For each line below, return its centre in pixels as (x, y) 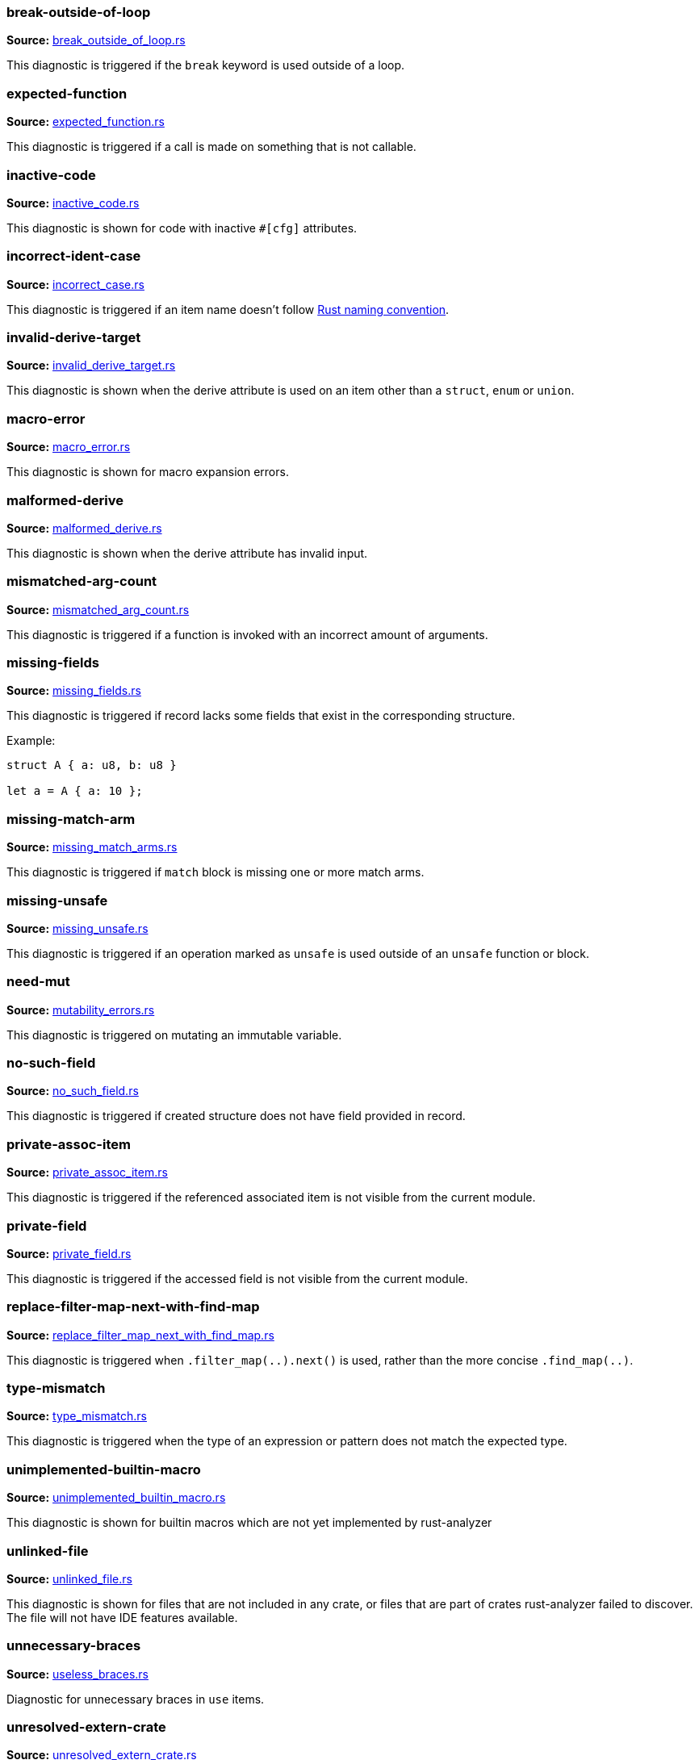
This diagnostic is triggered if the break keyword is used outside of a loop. (206, 65)
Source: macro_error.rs (69, 447)
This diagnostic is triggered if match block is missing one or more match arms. (216, 872)
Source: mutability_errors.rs (81, 1010)
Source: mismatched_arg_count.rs (98, 609)
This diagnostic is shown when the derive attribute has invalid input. (187, 553)
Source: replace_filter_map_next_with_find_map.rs (140, 1335)
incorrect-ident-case (74, 256)
